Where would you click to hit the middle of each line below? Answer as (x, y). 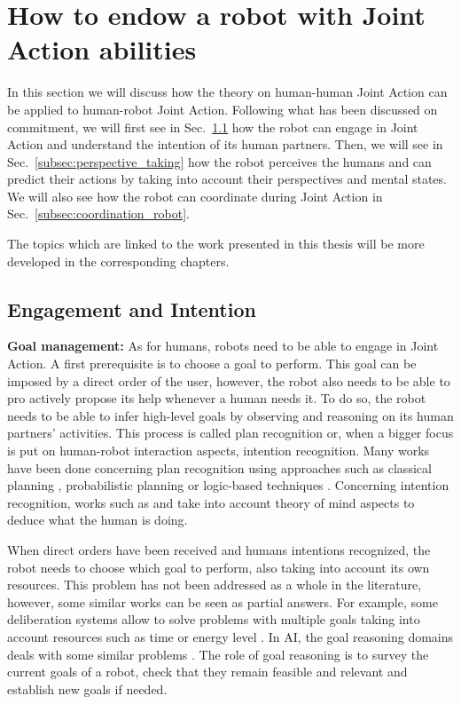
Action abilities (102, 49)
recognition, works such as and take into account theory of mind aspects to (211, 502)
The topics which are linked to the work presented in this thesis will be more (216, 244)
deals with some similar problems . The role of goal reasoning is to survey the (218, 654)
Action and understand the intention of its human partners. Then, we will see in (225, 144)
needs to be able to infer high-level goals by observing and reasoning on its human (230, 415)
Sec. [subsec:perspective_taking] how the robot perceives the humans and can (219, 161)
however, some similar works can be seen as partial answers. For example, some (223, 601)
